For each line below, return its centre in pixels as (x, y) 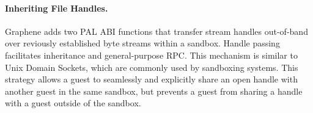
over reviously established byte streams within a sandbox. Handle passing (142, 43)
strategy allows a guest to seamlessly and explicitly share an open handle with (151, 79)
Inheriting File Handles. (57, 8)
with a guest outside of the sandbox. (73, 103)
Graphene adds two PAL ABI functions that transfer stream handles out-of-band (156, 31)
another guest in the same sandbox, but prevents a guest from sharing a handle (154, 91)
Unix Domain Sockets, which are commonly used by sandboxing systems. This (152, 67)
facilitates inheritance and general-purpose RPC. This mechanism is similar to (151, 55)
